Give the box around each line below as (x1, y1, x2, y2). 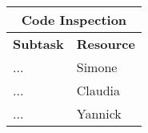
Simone (76, 58, 118, 76)
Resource (76, 34, 135, 53)
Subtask (13, 34, 64, 53)
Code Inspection (21, 10, 127, 29)
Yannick (76, 104, 122, 123)
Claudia (76, 81, 120, 99)
